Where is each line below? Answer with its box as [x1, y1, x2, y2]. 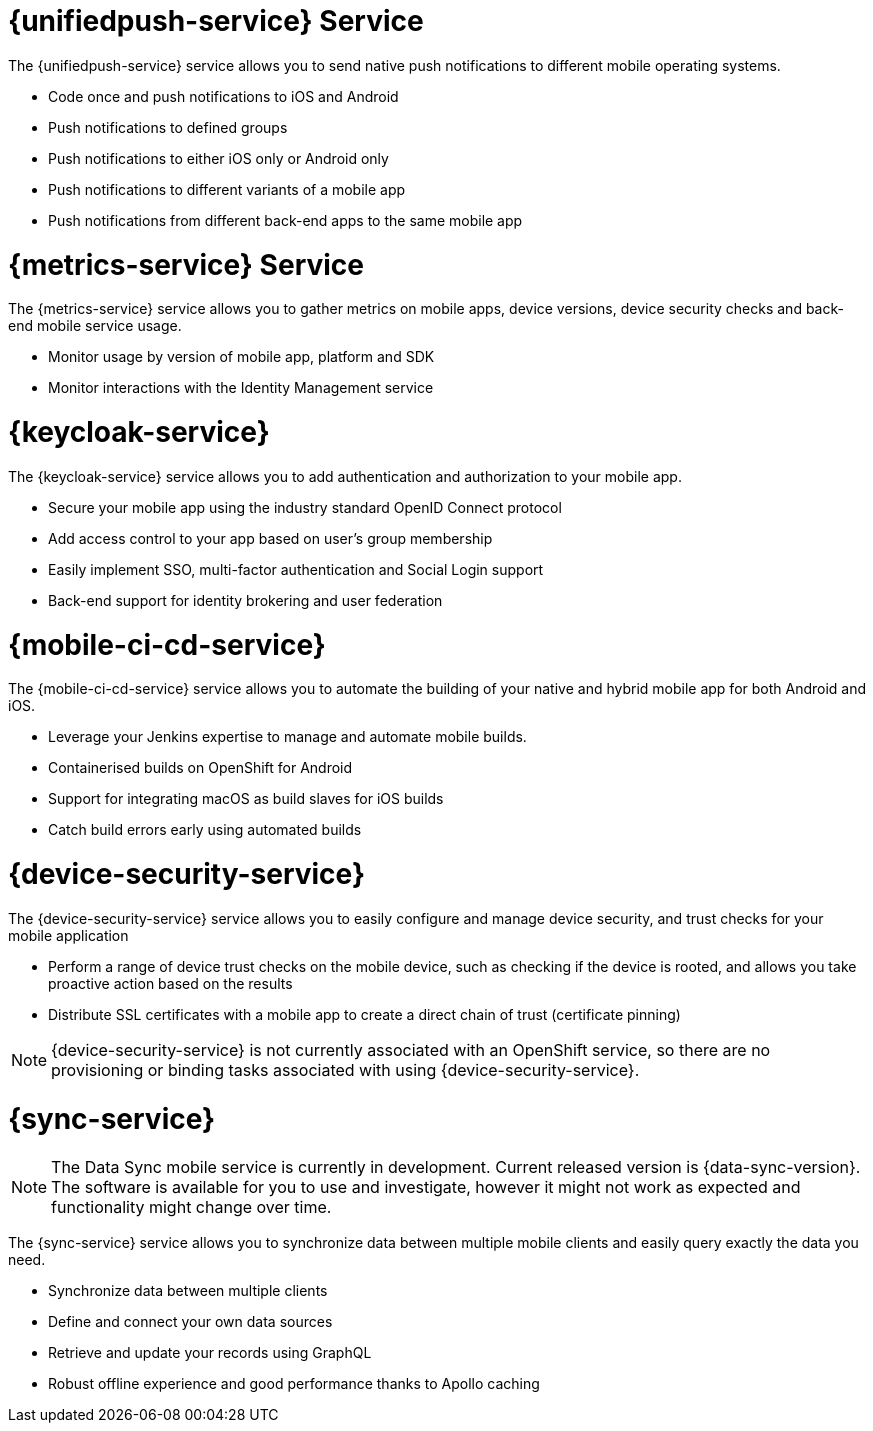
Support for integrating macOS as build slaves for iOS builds [48, 790, 444, 808]
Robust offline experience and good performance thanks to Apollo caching [48, 1375, 540, 1393]
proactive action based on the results [48, 974, 293, 992]
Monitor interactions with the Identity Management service [48, 379, 434, 397]
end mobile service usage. [8, 317, 182, 335]
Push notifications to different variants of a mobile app [48, 180, 406, 198]
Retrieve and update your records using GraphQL [48, 1344, 372, 1362]
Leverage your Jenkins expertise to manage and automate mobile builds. [48, 728, 527, 746]
